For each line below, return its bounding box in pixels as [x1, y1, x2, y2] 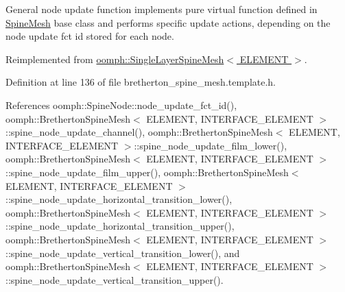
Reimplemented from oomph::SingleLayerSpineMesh [5, 51, 224, 66]
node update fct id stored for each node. [5, 29, 174, 43]
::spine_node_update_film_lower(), [134, 138, 287, 152]
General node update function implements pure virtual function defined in [5, 2, 318, 16]
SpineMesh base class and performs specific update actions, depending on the [5, 15, 331, 29]
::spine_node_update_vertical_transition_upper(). [5, 272, 224, 287]
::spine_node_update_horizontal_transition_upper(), [5, 219, 235, 233]
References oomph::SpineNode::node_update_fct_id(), [5, 97, 237, 112]
